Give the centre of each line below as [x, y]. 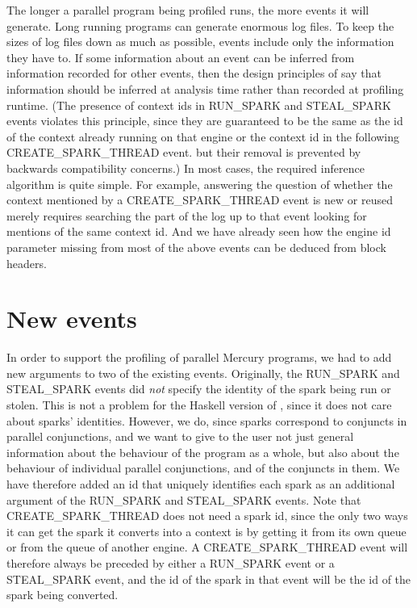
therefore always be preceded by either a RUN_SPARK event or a [171, 562]
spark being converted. [63, 595]
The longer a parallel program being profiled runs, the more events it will [188, 10]
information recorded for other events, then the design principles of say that [194, 73]
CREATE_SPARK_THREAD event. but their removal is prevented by [184, 152]
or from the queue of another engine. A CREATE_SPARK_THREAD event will [207, 547]
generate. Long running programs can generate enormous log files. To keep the [200, 25]
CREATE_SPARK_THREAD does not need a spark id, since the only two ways [207, 516]
